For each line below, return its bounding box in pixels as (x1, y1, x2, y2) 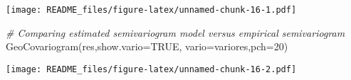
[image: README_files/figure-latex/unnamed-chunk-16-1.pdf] (6, 5, 297, 15)
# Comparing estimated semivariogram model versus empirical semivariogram (6, 25, 345, 40)
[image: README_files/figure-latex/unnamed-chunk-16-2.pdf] (6, 64, 297, 74)
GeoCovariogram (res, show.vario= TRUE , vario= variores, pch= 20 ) (6, 39, 288, 54)
